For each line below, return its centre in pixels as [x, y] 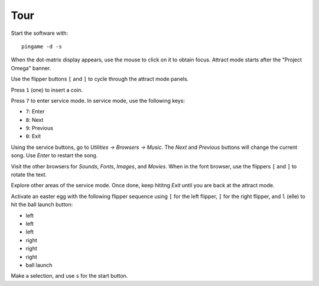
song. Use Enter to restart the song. [54, 155]
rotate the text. [29, 175]
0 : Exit [33, 136]
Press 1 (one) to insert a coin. [47, 90]
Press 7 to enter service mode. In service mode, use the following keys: [98, 100]
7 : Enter [35, 112]
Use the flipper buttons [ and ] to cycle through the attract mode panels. [100, 79]
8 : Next [35, 120]
